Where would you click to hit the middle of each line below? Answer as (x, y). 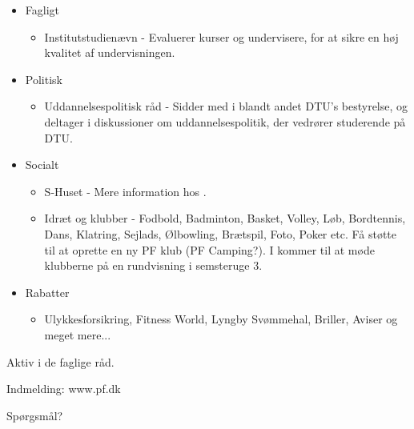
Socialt (42, 164)
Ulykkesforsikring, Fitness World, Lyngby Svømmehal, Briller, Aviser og (221, 319)
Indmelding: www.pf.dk (64, 389)
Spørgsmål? (35, 415)
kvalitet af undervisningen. (110, 52)
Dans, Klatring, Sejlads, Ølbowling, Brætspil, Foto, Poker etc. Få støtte (221, 233)
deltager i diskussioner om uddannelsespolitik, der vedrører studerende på (225, 121)
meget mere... (78, 334)
